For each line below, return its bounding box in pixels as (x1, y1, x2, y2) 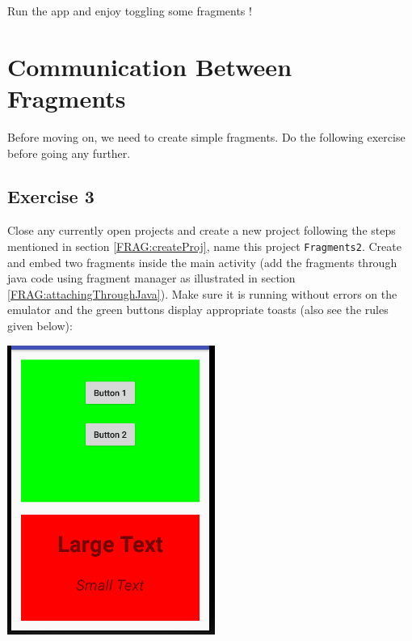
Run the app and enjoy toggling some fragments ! (7, 2, 252, 19)
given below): (7, 316, 73, 333)
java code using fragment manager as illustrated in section (7, 270, 296, 287)
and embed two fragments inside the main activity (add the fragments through (7, 253, 397, 270)
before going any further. (7, 144, 131, 161)
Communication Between (7, 49, 292, 83)
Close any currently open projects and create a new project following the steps (7, 222, 396, 239)
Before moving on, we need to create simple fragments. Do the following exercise (7, 128, 406, 145)
